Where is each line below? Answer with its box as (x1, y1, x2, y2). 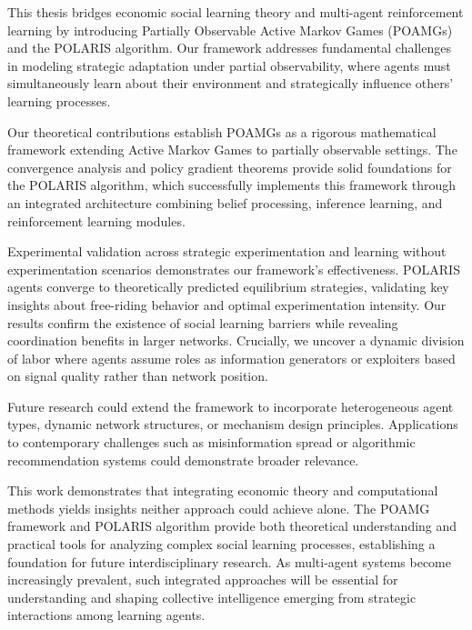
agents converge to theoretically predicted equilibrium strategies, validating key (7, 277, 449, 296)
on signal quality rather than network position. (7, 366, 268, 385)
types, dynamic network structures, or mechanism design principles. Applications (7, 415, 458, 434)
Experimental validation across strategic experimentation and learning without (7, 242, 447, 261)
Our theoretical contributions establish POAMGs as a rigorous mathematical (7, 122, 437, 141)
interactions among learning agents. (7, 605, 206, 625)
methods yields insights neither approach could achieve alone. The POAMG (7, 498, 430, 517)
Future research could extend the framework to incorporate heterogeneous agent (7, 396, 454, 415)
